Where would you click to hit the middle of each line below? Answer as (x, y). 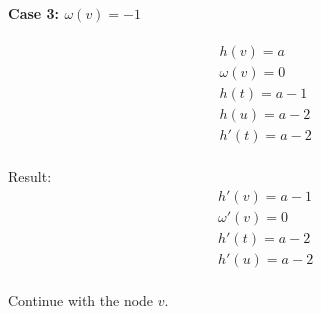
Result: (30, 175)
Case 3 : (34, 12)
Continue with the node (81, 299)
